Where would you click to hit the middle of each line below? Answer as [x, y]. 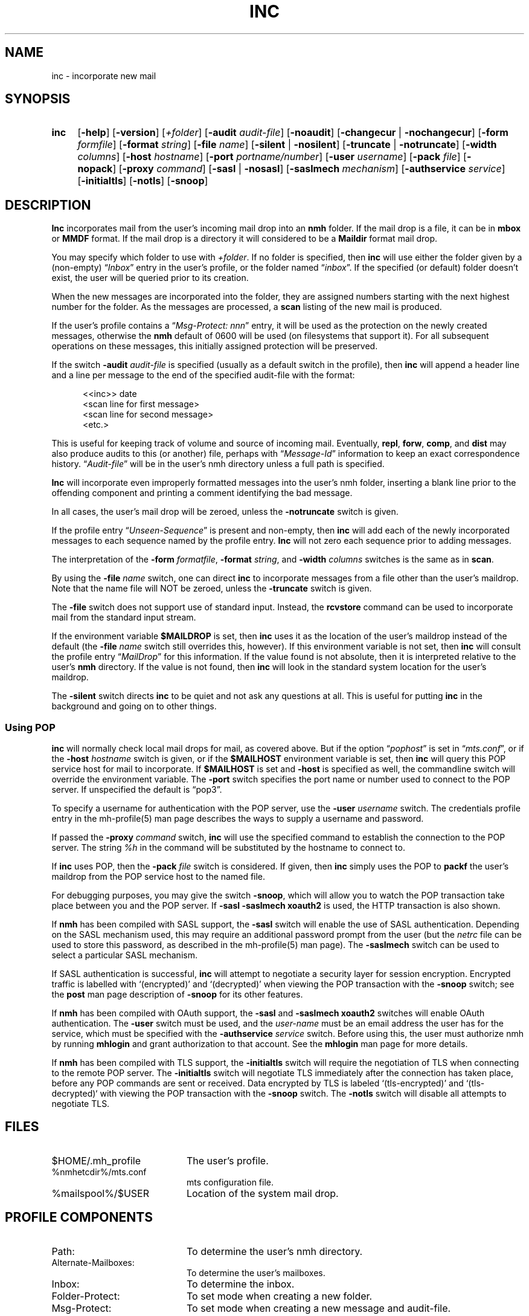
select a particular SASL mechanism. [124, 955]
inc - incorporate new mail [104, 76]
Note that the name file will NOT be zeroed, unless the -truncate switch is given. [212, 589]
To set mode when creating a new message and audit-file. [319, 1308]
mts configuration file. [230, 1182]
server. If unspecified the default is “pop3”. [137, 790]
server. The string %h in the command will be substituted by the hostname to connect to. [228, 848]
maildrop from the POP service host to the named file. [159, 877]
